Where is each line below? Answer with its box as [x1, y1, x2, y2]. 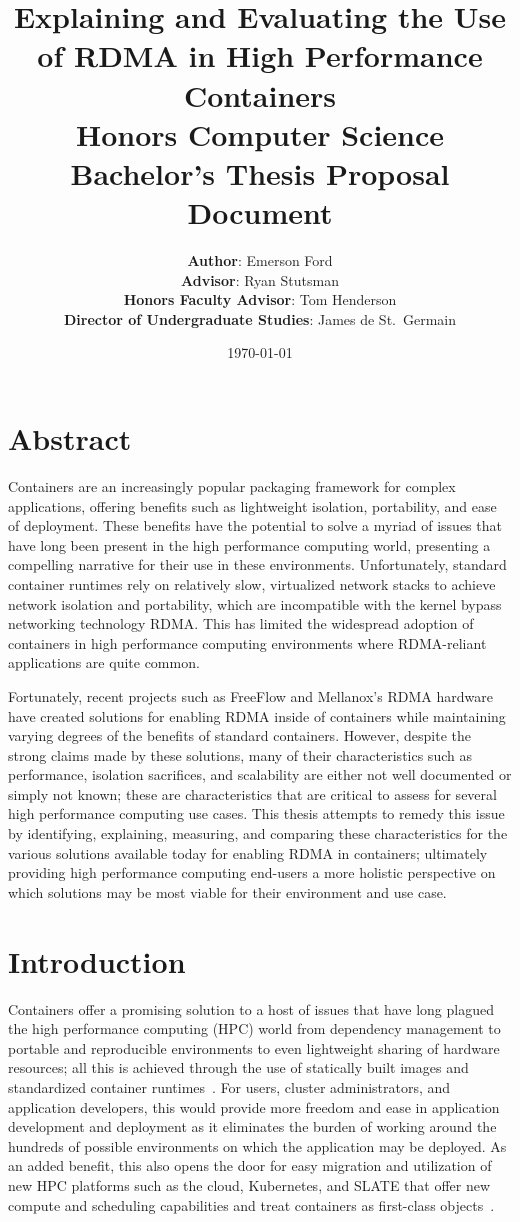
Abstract [8, 418, 132, 459]
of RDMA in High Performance [37, 35, 483, 76]
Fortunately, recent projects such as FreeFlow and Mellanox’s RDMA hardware [8, 685, 493, 706]
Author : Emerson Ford [187, 250, 333, 271]
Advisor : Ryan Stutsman [180, 269, 339, 290]
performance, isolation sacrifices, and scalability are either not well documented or [8, 764, 512, 785]
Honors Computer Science [75, 113, 445, 154]
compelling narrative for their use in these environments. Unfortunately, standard [8, 554, 507, 575]
